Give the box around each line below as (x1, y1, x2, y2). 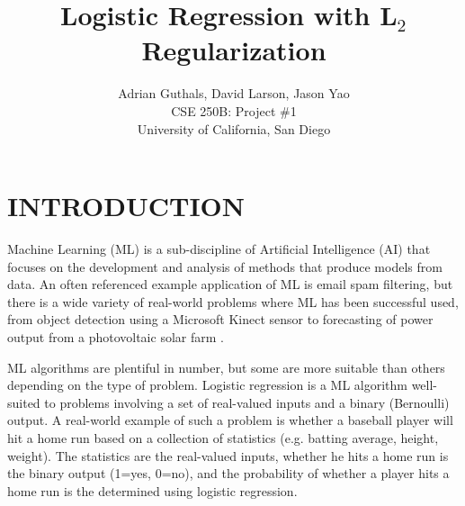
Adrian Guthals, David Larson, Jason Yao (118, 84, 350, 103)
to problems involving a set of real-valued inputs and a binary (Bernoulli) (44, 393, 450, 411)
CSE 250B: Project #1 (171, 101, 297, 120)
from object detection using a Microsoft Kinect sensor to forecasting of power (7, 310, 434, 329)
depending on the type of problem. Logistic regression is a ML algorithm (7, 375, 407, 394)
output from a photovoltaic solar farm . (7, 328, 224, 346)
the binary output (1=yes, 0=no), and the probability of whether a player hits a (7, 464, 450, 483)
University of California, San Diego (137, 119, 331, 138)
